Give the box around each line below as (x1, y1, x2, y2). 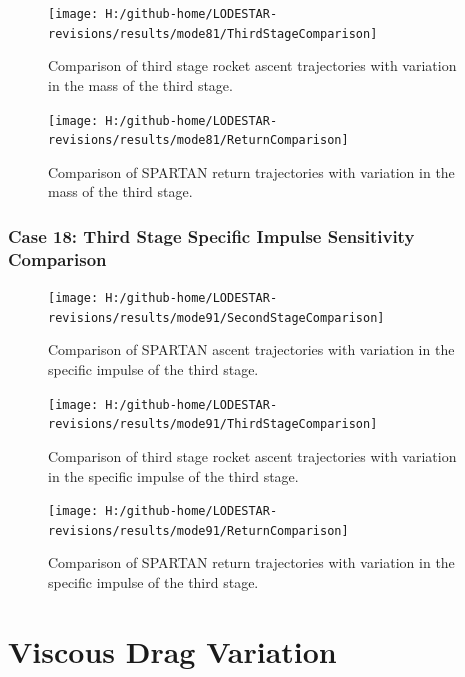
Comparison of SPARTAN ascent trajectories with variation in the (48, 339, 455, 360)
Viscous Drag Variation (8, 630, 337, 671)
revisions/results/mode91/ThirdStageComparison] (48, 417, 378, 432)
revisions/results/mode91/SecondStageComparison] (48, 310, 385, 325)
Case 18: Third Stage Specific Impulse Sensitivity (8, 223, 415, 248)
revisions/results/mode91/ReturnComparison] (48, 523, 349, 538)
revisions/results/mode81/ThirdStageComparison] (48, 26, 378, 41)
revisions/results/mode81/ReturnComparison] (48, 133, 349, 148)
